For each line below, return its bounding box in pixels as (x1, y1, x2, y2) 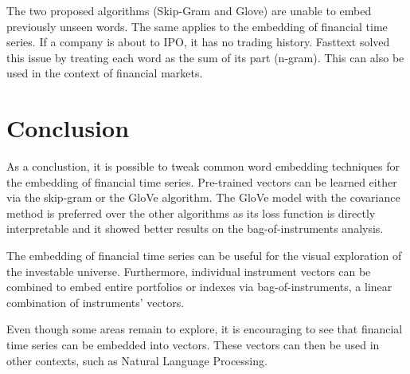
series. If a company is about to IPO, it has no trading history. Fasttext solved (6, 33, 390, 50)
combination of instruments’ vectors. (6, 293, 185, 310)
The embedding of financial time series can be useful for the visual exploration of (6, 247, 402, 264)
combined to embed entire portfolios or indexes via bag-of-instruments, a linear (6, 278, 392, 295)
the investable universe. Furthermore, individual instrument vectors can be (6, 262, 371, 279)
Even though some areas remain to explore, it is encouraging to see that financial (6, 321, 403, 337)
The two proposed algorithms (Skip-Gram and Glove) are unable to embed (6, 2, 372, 18)
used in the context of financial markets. (6, 65, 203, 81)
